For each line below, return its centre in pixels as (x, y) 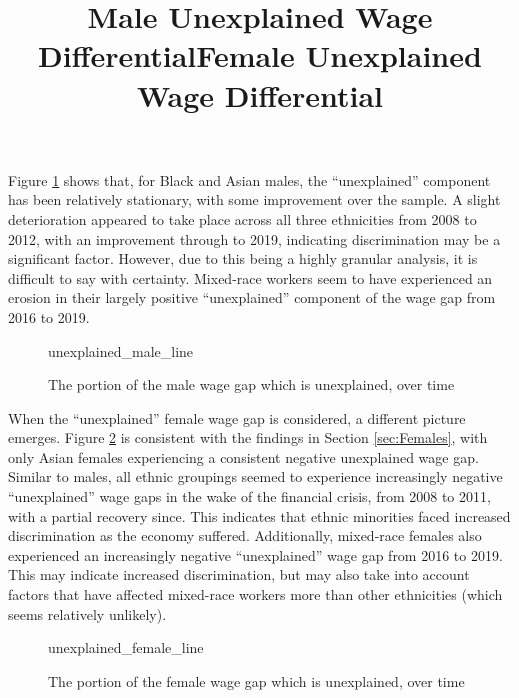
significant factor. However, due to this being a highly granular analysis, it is (243, 258)
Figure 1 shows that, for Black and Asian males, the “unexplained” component (249, 179)
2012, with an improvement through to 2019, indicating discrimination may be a (254, 238)
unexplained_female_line (126, 647)
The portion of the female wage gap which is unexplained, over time (256, 680)
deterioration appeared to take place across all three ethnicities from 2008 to (242, 218)
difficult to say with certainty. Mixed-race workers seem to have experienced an (250, 277)
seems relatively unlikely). (87, 613)
